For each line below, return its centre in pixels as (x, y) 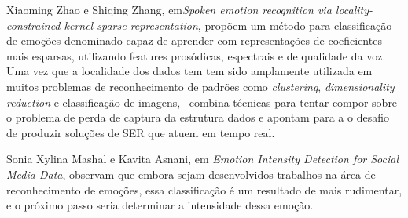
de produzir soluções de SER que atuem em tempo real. (141, 132)
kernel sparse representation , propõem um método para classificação (228, 25)
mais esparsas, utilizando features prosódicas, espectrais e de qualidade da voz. (196, 55)
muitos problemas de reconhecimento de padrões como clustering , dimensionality (200, 86)
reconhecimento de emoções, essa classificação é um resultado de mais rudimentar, (204, 189)
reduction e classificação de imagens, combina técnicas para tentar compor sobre (202, 102)
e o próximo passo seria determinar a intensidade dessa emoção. (160, 205)
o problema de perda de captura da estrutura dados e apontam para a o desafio (198, 117)
